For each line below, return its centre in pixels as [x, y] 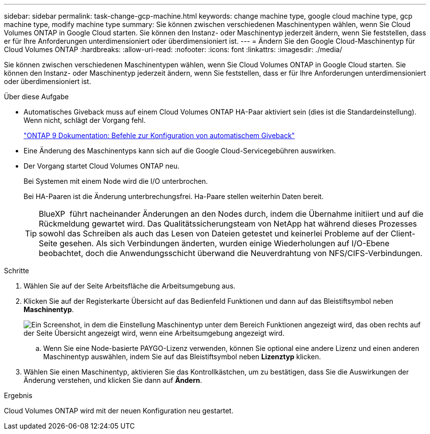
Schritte [17, 271]
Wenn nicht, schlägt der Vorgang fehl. [85, 120]
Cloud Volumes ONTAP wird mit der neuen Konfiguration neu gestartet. [119, 411]
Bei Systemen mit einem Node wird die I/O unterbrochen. [116, 181]
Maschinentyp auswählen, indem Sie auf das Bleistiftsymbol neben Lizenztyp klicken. [182, 357]
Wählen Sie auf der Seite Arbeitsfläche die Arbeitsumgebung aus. [130, 286]
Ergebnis [18, 395]
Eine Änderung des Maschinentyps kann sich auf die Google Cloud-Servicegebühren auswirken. [180, 151]
